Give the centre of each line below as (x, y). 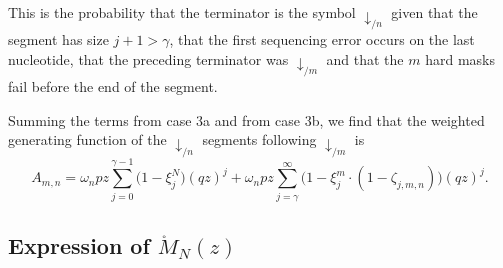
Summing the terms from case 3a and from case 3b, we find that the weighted (246, 119)
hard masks (460, 58)
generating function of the (87, 139)
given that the (434, 12)
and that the (365, 58)
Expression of (79, 245)
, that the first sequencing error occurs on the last (322, 39)
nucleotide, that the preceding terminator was (148, 58)
